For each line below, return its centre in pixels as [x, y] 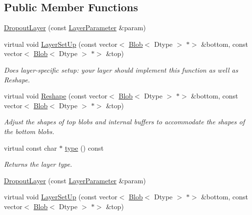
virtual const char [31, 147]
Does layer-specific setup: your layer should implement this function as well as [121, 69]
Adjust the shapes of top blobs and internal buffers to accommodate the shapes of [125, 122]
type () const [84, 147]
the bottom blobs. [29, 131]
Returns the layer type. [38, 164]
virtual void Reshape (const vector [56, 96]
